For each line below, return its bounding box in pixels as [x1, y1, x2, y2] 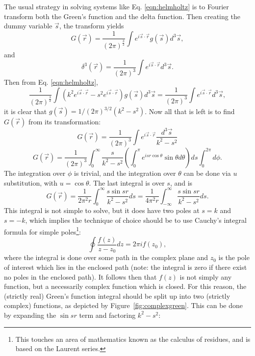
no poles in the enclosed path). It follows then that [4, 271, 157, 282]
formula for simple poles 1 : [4, 225, 81, 237]
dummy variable [4, 21, 52, 31]
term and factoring [79, 309, 136, 320]
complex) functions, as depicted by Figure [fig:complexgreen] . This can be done [4, 300, 243, 310]
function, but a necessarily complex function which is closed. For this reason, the [4, 281, 247, 291]
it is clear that [4, 106, 47, 116]
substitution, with [4, 177, 58, 188]
